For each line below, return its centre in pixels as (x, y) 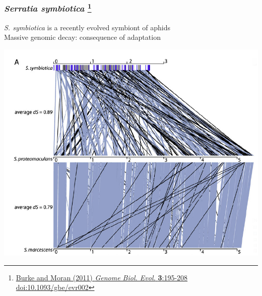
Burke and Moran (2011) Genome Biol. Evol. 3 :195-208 (102, 277)
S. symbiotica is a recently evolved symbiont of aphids (87, 27)
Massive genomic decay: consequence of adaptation (82, 37)
